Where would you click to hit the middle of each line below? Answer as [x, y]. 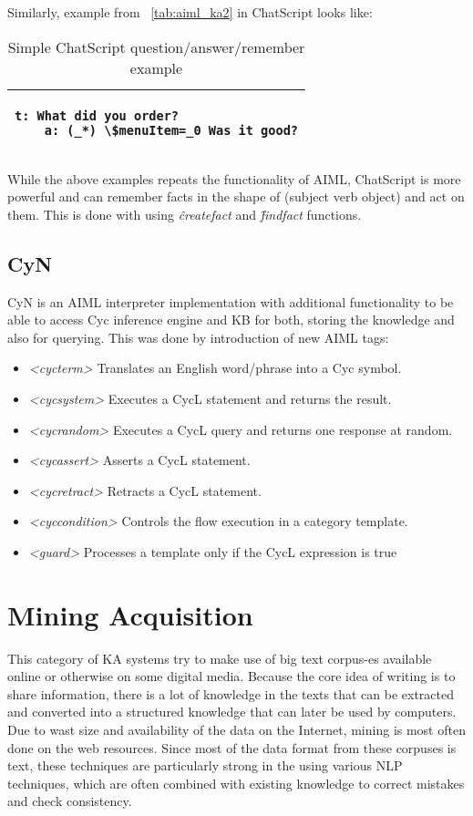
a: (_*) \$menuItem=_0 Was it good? [171, 130]
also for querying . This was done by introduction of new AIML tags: [198, 337]
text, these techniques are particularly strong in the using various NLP [205, 765]
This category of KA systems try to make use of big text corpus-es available [220, 658]
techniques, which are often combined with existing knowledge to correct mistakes [236, 783]
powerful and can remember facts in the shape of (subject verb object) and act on [236, 196]
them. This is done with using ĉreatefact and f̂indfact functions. [185, 214]
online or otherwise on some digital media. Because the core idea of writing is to [231, 676]
